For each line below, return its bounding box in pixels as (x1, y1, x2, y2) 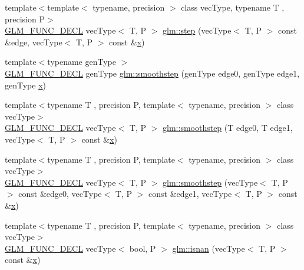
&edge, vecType (5, 35, 62, 48)
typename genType (47, 55, 116, 68)
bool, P (129, 242, 156, 254)
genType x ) (5, 78, 47, 91)
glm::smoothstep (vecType (163, 176, 258, 188)
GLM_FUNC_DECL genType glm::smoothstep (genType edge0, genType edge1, (5, 67, 300, 79)
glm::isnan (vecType (172, 242, 245, 254)
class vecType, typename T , (181, 1, 285, 13)
